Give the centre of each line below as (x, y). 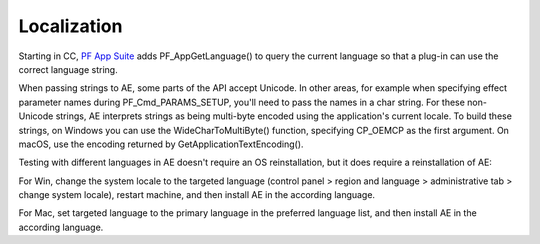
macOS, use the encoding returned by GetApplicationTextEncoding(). (161, 144)
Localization (70, 26)
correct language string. (68, 69)
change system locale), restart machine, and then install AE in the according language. (196, 195)
